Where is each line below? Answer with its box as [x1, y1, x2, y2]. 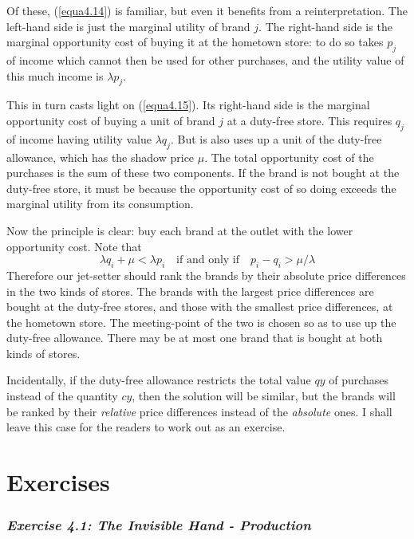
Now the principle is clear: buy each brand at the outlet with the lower [6, 222, 353, 238]
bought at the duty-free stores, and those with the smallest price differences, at [6, 298, 393, 315]
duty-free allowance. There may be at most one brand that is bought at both [6, 329, 383, 346]
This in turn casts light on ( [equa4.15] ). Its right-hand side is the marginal [6, 96, 370, 113]
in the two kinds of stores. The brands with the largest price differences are [6, 282, 374, 299]
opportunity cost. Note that [6, 238, 142, 254]
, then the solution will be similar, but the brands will [132, 388, 396, 404]
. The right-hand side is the [258, 18, 392, 34]
